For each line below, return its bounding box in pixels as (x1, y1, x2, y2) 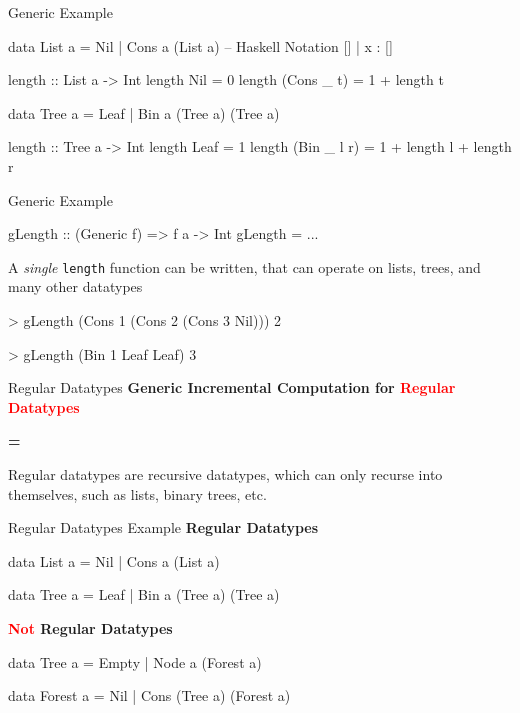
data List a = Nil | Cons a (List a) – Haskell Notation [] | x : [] (8, 35, 393, 56)
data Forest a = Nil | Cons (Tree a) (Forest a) (8, 685, 291, 706)
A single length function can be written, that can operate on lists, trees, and (8, 256, 481, 277)
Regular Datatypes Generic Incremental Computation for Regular (8, 377, 456, 398)
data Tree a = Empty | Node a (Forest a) (8, 651, 262, 672)
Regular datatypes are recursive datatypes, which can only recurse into (8, 463, 443, 484)
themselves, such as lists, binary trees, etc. (8, 483, 267, 504)
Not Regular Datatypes (8, 617, 173, 638)
